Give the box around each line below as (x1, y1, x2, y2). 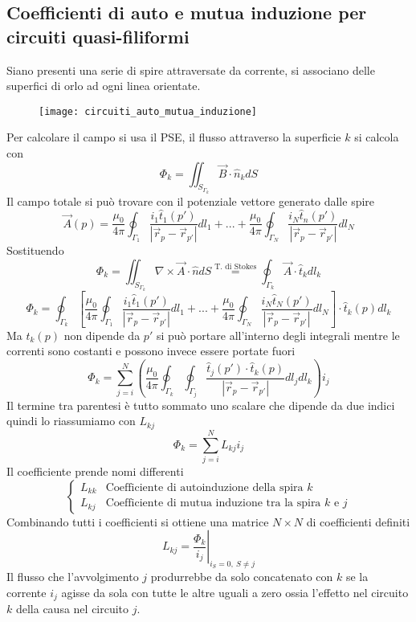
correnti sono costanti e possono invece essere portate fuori (6, 342, 296, 359)
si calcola (354, 129, 399, 145)
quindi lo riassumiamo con (6, 412, 136, 429)
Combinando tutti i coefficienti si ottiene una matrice (6, 513, 269, 530)
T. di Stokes (214, 263, 257, 272)
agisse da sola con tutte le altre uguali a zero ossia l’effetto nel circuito (61, 583, 409, 600)
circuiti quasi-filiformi (6, 23, 190, 48)
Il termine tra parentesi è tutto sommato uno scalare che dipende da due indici (6, 396, 395, 413)
